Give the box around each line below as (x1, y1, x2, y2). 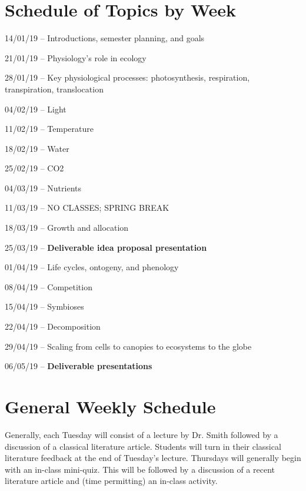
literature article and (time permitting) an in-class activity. (5, 475, 218, 487)
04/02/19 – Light (5, 102, 66, 115)
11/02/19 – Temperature (5, 122, 94, 135)
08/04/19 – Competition (5, 280, 92, 293)
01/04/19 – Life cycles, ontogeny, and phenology (5, 261, 179, 273)
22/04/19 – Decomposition (5, 320, 101, 333)
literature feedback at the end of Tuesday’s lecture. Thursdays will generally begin (5, 452, 301, 464)
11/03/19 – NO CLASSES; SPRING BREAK (5, 201, 169, 214)
